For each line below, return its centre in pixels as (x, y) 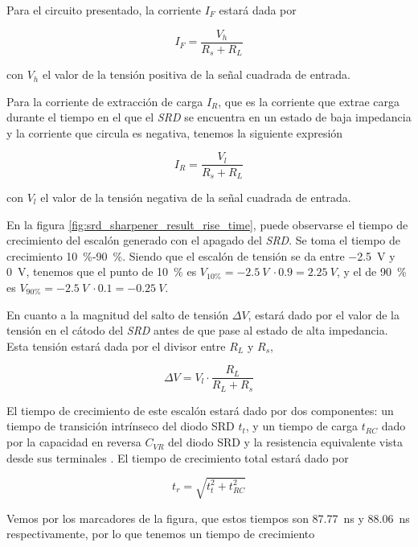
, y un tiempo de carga (302, 426)
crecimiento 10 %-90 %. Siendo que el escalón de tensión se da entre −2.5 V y (201, 255)
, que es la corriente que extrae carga (309, 101)
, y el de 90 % (371, 271)
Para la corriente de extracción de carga (105, 101)
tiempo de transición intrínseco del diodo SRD (121, 426)
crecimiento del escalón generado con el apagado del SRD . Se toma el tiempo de (203, 240)
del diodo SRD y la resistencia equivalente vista (286, 442)
